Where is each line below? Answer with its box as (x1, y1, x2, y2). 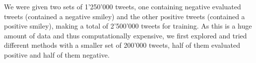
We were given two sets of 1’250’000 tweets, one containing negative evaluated (4, 1, 241, 11)
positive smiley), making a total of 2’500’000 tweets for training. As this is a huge (4, 21, 252, 31)
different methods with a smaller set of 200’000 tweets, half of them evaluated (4, 40, 240, 50)
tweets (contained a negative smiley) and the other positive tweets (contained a (4, 11, 245, 21)
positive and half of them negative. (4, 49, 110, 60)
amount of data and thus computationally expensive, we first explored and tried (4, 30, 247, 40)
